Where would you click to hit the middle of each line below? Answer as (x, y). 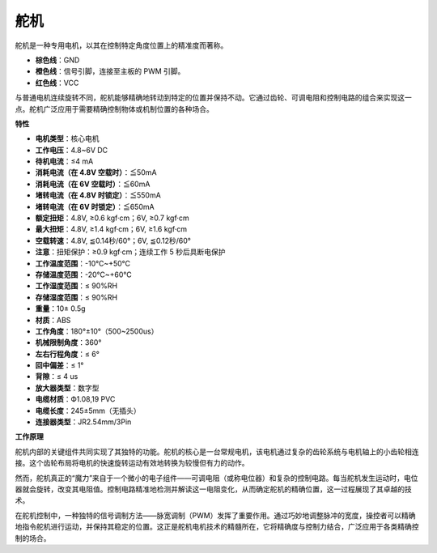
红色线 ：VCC (57, 83)
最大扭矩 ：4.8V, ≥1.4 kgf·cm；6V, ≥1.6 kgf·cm (111, 229)
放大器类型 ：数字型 (67, 388)
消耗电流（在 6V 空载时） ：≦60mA (93, 184)
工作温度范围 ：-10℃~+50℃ (83, 263)
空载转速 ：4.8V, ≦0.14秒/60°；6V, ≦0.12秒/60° (113, 240)
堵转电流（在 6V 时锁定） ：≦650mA (95, 206)
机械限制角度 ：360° (68, 342)
